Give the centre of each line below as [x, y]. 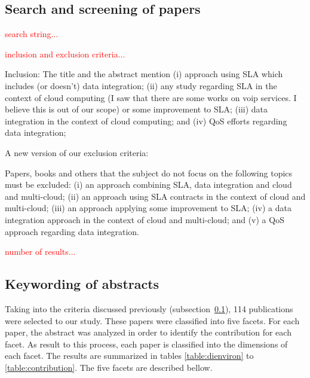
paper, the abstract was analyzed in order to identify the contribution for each [148, 332]
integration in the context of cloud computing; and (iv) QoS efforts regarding [146, 121]
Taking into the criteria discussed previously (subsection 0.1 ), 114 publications [149, 308]
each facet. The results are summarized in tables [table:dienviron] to [129, 356]
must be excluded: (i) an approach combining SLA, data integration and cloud [148, 185]
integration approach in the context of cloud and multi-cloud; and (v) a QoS [145, 219]
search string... [32, 34]
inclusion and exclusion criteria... [65, 54]
